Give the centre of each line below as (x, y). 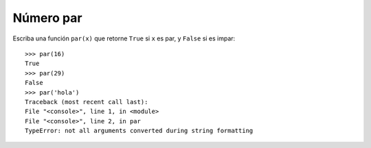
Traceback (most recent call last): (87, 102)
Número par (47, 18)
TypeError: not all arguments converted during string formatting (139, 131)
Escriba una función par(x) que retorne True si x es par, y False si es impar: (124, 38)
